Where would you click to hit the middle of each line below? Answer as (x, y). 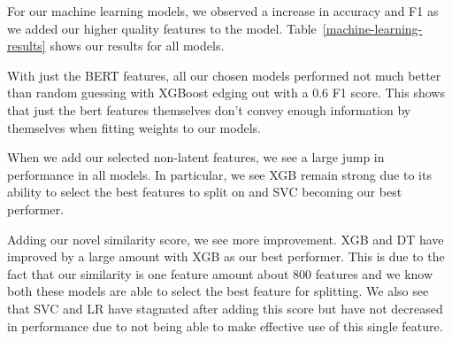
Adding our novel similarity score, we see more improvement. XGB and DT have (226, 239)
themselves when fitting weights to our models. (134, 127)
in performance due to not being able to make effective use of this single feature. (225, 325)
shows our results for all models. (137, 46)
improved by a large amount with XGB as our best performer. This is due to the (226, 256)
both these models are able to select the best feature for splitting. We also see (218, 291)
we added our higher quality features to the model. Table (162, 28)
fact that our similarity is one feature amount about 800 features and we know (220, 273)
